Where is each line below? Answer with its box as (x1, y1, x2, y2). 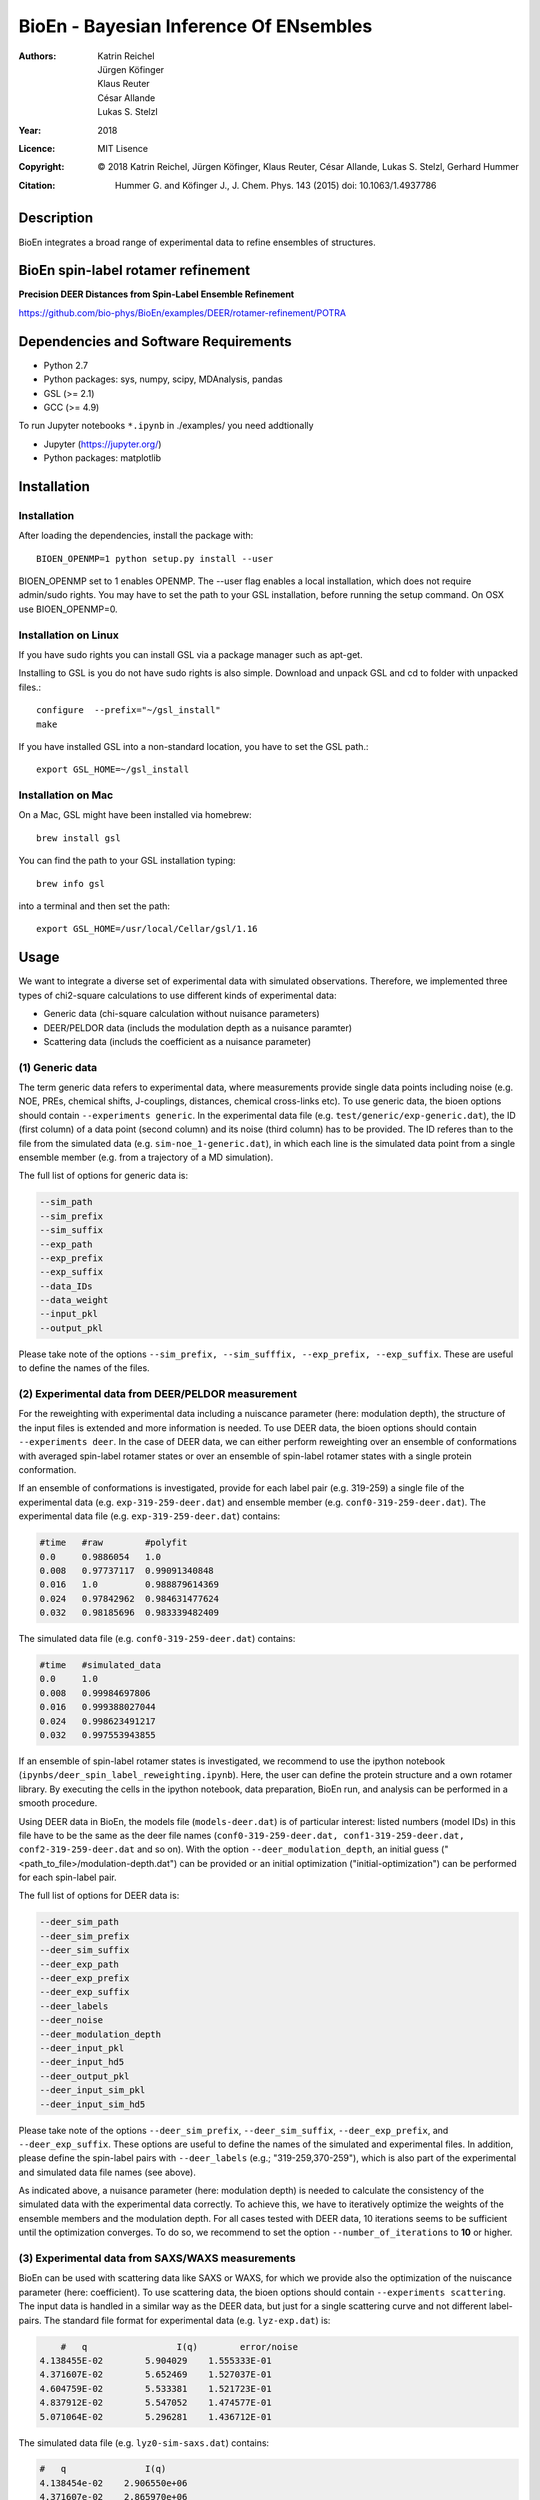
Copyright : (18, 161, 65, 173)
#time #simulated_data (39, 1660, 162, 1671)
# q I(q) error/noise (60, 2341, 299, 2352)
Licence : (18, 142, 56, 154)
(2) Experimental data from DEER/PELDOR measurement (18, 1387, 297, 1401)
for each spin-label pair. (18, 1871, 117, 1884)
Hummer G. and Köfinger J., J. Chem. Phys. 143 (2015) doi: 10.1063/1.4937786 (115, 179, 437, 191)
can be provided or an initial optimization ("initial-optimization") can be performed (179, 1857, 517, 1869)
